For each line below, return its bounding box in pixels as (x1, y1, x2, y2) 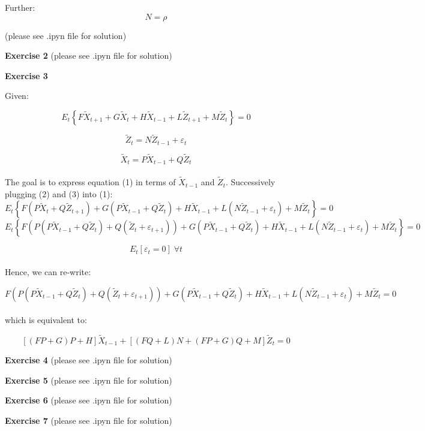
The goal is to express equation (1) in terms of (5, 176, 176, 188)
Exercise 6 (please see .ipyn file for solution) (5, 394, 172, 406)
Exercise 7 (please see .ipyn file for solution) (5, 414, 172, 426)
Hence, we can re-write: (5, 265, 91, 278)
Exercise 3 (5, 69, 48, 82)
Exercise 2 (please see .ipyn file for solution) (5, 49, 172, 62)
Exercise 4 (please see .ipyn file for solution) (5, 353, 172, 366)
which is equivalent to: (5, 314, 87, 326)
